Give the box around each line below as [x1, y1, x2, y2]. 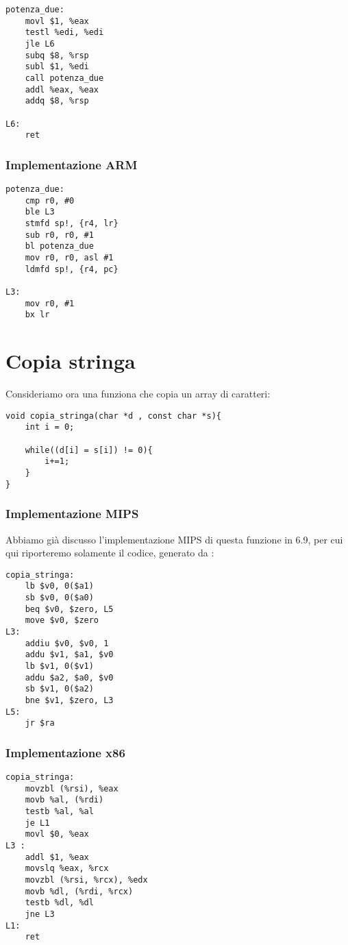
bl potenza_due [25, 241, 94, 251]
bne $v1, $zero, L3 [25, 695, 114, 705]
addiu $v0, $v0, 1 [25, 638, 109, 648]
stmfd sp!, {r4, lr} [25, 219, 119, 229]
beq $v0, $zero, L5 [25, 604, 114, 614]
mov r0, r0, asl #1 [25, 253, 114, 263]
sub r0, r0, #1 [25, 230, 94, 240]
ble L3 [25, 207, 55, 217]
